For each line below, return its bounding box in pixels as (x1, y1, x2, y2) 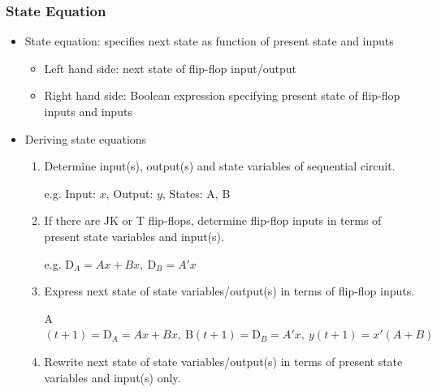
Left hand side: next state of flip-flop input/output (44, 59, 296, 76)
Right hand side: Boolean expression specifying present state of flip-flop (44, 87, 400, 104)
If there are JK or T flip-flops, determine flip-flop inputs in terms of (44, 212, 382, 229)
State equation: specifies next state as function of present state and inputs (24, 32, 394, 50)
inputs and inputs (44, 103, 132, 119)
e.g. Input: (44, 184, 96, 201)
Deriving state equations (24, 130, 147, 147)
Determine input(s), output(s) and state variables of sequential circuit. (44, 157, 396, 174)
